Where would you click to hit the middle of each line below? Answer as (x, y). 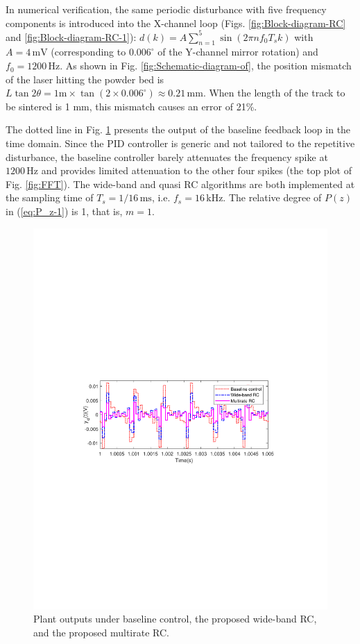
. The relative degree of (272, 197)
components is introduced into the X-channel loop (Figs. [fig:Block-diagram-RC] (176, 23)
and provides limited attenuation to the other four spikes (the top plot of (196, 170)
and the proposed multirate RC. (101, 632)
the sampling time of (50, 197)
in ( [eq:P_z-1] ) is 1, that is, (64, 211)
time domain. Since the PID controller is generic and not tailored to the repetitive (180, 143)
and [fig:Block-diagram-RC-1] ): (71, 36)
